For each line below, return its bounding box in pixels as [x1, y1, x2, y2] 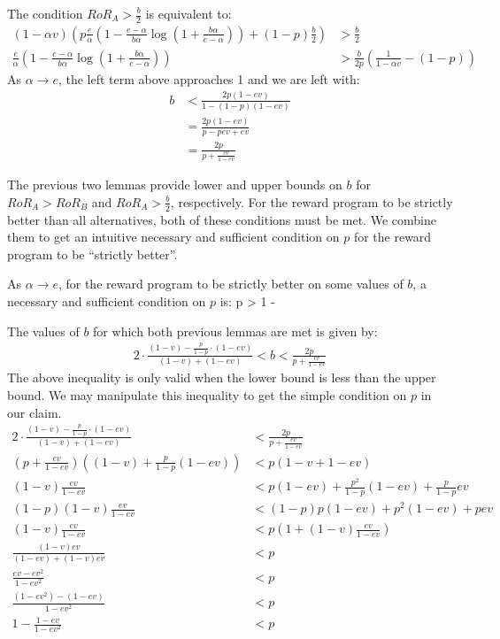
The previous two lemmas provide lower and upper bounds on [7, 175, 342, 194]
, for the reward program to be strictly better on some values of [58, 274, 404, 293]
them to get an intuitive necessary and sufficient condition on [7, 227, 340, 246]
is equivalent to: [145, 4, 232, 22]
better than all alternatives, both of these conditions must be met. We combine [7, 210, 436, 228]
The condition [7, 4, 83, 22]
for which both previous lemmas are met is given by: [93, 321, 378, 340]
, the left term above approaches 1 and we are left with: [58, 69, 360, 88]
